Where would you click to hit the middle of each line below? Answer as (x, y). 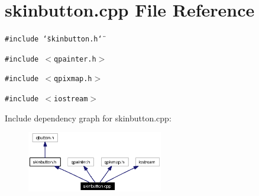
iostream (71, 99)
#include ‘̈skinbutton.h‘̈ (54, 39)
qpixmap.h (73, 79)
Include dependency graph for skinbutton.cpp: (88, 118)
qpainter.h (75, 59)
